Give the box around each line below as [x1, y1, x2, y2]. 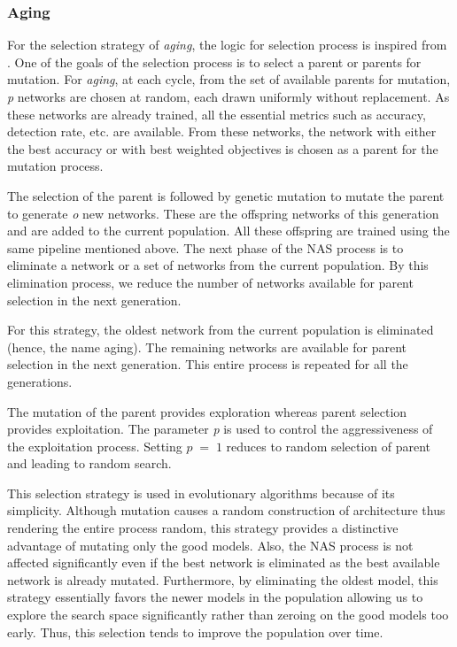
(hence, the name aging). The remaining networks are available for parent [7, 337, 407, 356]
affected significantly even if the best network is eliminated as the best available [7, 553, 440, 572]
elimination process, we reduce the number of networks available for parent [7, 273, 414, 291]
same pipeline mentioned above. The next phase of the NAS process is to [7, 238, 404, 257]
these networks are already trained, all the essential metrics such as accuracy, [7, 104, 426, 123]
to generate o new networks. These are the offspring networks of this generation [7, 204, 439, 222]
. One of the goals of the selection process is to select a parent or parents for [7, 52, 422, 71]
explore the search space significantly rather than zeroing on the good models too [7, 605, 449, 624]
